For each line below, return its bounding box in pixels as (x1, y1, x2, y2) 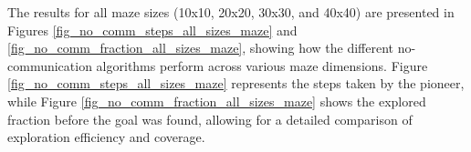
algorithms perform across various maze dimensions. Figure (96, 56, 428, 75)
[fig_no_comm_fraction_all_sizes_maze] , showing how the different (7, 38, 394, 57)
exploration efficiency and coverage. (7, 127, 205, 147)
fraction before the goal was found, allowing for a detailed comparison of (7, 109, 413, 128)
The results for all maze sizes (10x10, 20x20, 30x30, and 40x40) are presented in (7, 3, 455, 21)
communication (7, 56, 92, 75)
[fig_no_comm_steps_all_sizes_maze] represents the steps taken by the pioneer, (7, 74, 465, 93)
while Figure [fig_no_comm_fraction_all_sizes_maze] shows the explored (7, 91, 426, 110)
